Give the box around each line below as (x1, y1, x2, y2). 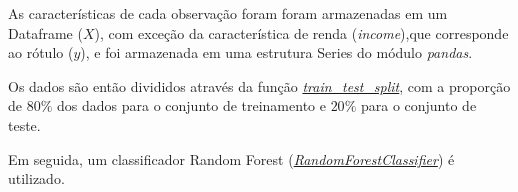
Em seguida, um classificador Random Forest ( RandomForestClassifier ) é (8, 148, 455, 169)
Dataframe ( (8, 22, 83, 43)
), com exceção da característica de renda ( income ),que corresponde (94, 22, 509, 43)
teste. (8, 114, 41, 135)
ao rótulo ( (8, 42, 74, 63)
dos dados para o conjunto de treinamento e (57, 95, 326, 116)
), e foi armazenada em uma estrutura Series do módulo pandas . (80, 42, 473, 63)
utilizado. (8, 168, 65, 189)
